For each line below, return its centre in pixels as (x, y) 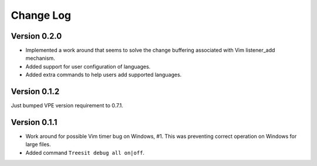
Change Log (41, 15)
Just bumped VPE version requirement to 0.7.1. (67, 106)
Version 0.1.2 (35, 92)
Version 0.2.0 (36, 36)
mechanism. (40, 58)
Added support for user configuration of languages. (88, 66)
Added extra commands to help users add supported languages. (104, 75)
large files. (38, 144)
